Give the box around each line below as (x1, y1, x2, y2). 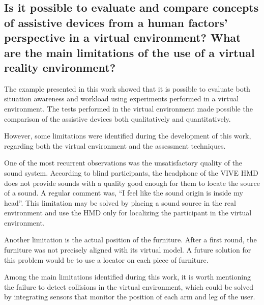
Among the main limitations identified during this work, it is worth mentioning (4, 271, 251, 282)
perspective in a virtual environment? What (4, 30, 241, 45)
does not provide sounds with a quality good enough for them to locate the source (4, 177, 260, 188)
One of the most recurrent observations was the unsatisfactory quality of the (4, 157, 243, 168)
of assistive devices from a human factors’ (4, 14, 228, 30)
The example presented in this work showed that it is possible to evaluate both (4, 83, 250, 94)
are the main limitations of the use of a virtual (4, 44, 255, 60)
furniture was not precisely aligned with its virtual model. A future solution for (4, 244, 251, 255)
